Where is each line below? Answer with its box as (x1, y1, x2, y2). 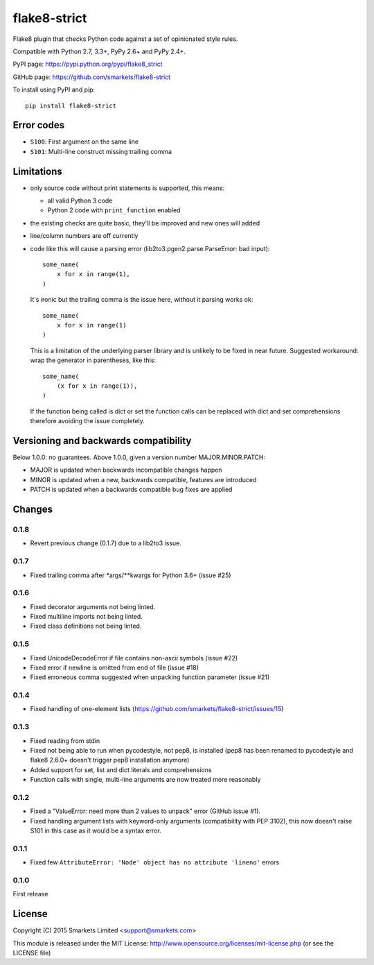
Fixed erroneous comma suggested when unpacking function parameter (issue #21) (30, 673, 270, 681)
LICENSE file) (12, 949, 51, 957)
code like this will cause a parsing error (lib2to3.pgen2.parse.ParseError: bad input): (30, 244, 270, 253)
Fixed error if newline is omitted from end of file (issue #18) (30, 663, 199, 672)
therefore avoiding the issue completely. (30, 417, 145, 425)
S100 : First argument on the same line (30, 137, 139, 146)
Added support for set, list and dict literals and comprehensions (30, 765, 212, 774)
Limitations (12, 165, 62, 177)
